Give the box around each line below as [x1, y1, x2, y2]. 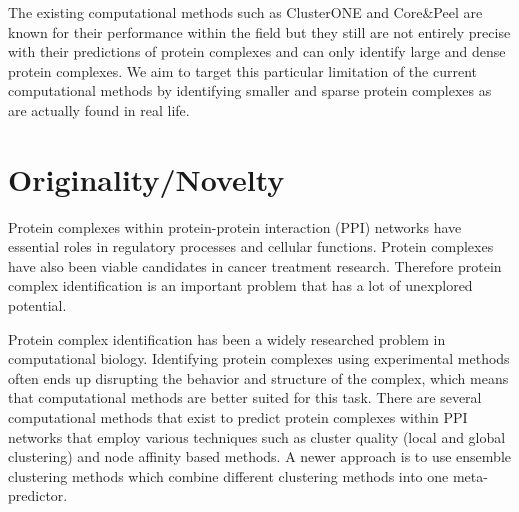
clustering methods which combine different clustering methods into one [8, 465, 449, 486]
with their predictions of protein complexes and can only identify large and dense [8, 41, 506, 62]
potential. [8, 295, 67, 316]
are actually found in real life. [8, 99, 190, 120]
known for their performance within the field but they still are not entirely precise [8, 21, 511, 42]
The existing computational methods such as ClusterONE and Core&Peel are [8, 2, 483, 22]
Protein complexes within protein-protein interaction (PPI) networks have [8, 216, 462, 237]
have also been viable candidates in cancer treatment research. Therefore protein [8, 255, 502, 276]
